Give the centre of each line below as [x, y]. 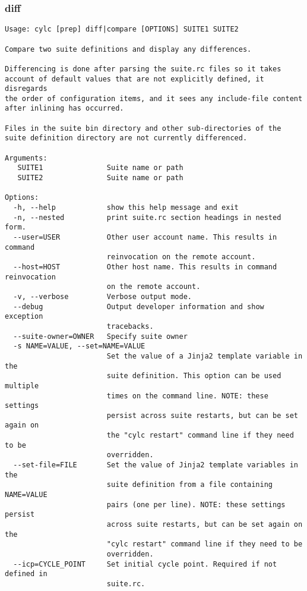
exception [24, 317]
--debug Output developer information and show [139, 306]
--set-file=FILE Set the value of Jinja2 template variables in [156, 465]
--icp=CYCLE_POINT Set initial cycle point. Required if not [145, 564]
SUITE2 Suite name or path [100, 178]
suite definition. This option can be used [194, 376]
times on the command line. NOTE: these [187, 396]
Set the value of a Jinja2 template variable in [205, 356]
